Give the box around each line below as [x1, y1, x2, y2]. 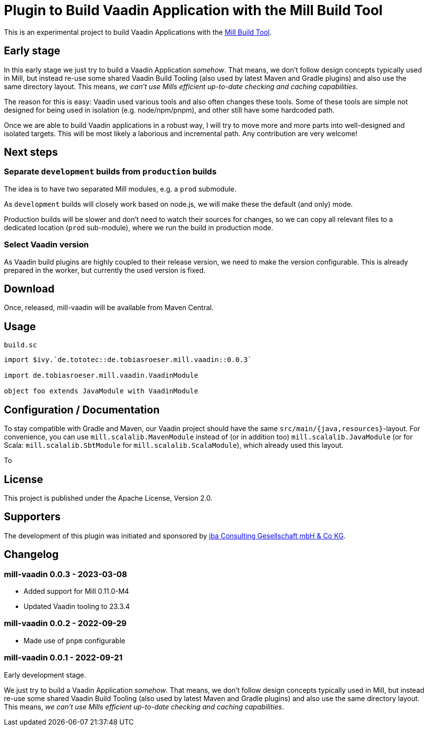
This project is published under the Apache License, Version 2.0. [4, 493, 213, 502]
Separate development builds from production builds [4, 167, 217, 177]
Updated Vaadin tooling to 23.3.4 [24, 602, 130, 610]
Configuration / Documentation [4, 403, 160, 416]
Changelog [4, 548, 59, 561]
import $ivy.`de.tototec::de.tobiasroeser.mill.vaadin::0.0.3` [4, 356, 252, 364]
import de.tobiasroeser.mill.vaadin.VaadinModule [4, 371, 199, 380]
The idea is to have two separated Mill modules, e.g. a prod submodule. [4, 184, 237, 193]
